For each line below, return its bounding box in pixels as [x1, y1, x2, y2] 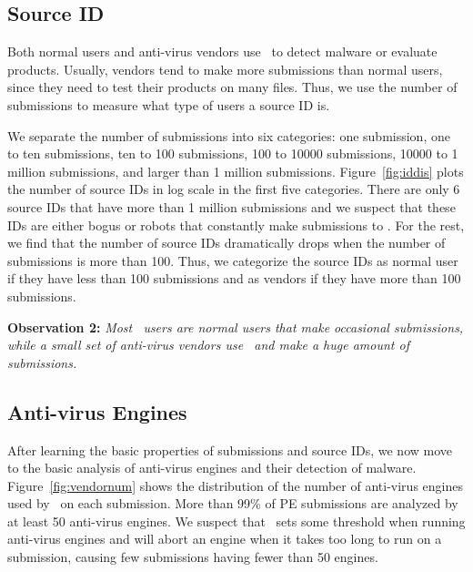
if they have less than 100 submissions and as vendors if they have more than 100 [7, 269, 461, 288]
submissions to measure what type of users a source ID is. [7, 95, 330, 114]
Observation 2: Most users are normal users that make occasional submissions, [7, 317, 464, 336]
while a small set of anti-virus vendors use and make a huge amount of [7, 335, 409, 354]
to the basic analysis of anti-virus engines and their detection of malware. [7, 458, 417, 477]
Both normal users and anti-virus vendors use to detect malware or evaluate [7, 42, 438, 61]
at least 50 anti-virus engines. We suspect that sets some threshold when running [7, 511, 466, 530]
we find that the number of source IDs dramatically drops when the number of [7, 233, 446, 252]
